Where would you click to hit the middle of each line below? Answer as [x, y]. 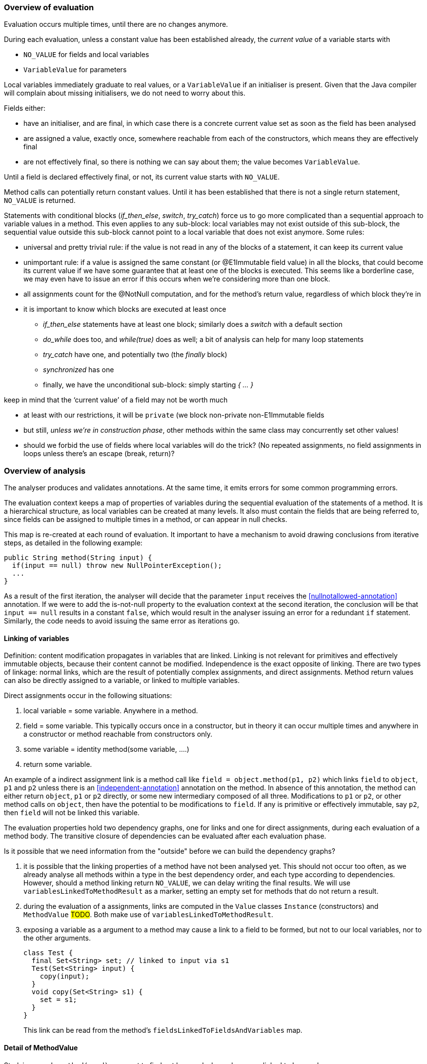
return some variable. [58, 764]
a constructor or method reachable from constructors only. [118, 734]
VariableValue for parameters [75, 70]
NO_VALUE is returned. [40, 201]
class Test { [48, 953]
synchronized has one [79, 370]
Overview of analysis [45, 471]
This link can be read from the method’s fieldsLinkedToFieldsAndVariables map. [163, 1030]
